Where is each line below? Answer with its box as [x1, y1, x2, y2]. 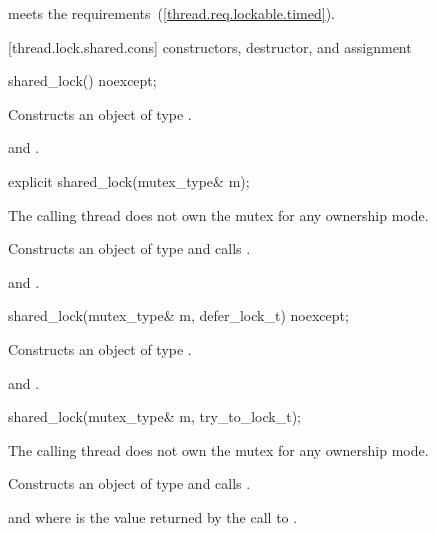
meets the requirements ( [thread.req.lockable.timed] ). [8, 3, 335, 23]
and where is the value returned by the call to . [8, 506, 298, 527]
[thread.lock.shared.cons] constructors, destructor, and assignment [8, 36, 412, 57]
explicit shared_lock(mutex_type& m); [8, 170, 250, 191]
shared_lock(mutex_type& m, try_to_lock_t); [8, 406, 302, 427]
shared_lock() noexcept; [8, 70, 157, 91]
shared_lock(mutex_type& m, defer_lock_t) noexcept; [8, 305, 349, 326]
